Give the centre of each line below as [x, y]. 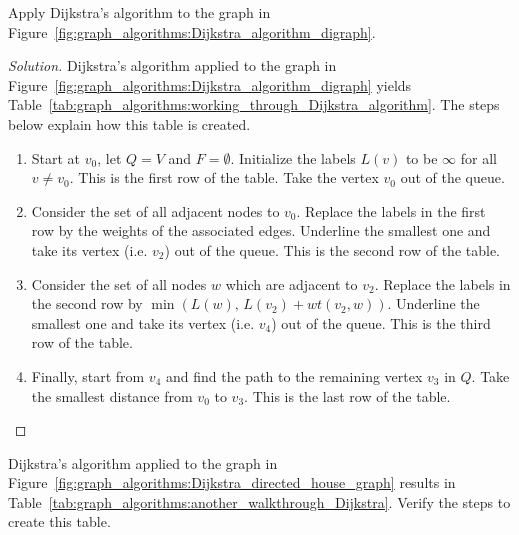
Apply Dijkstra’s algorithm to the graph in [139, 12]
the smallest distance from [112, 395]
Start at [56, 157]
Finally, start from [88, 375]
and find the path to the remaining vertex [294, 375]
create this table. [59, 521]
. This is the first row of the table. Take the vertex [224, 177]
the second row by [87, 303]
